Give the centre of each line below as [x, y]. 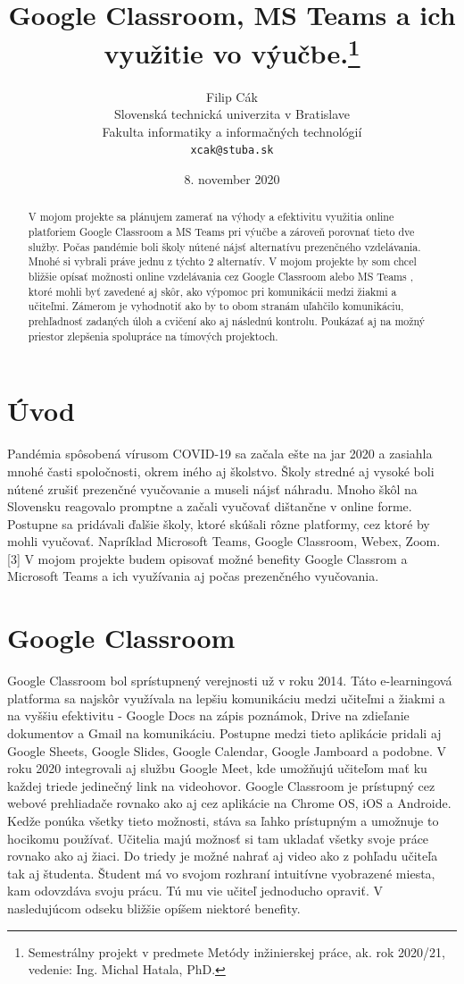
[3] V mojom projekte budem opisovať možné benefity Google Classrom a [207, 558]
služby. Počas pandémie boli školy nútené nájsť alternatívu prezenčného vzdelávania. [224, 246]
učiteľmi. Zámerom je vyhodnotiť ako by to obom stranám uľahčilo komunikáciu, [216, 306]
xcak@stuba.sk [232, 151]
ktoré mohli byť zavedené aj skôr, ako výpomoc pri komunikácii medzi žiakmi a [212, 291]
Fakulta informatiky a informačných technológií [232, 131]
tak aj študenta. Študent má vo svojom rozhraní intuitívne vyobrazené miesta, [221, 873]
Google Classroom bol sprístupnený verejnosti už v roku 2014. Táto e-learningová [230, 681]
